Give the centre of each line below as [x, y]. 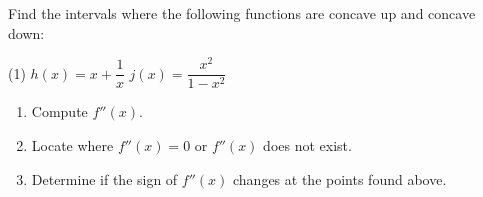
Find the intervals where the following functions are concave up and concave [242, 13]
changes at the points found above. [340, 178]
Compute [59, 111]
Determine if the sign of [104, 178]
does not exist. [307, 144]
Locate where [72, 144]
